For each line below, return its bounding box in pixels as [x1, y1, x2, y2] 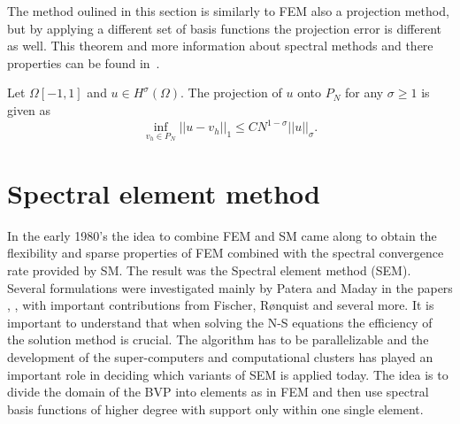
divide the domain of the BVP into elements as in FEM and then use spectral [7, 382, 429, 401]
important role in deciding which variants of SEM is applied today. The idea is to [7, 365, 448, 383]
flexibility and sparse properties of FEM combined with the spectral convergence [7, 243, 444, 262]
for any [344, 83, 384, 102]
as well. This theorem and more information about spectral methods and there [7, 36, 433, 55]
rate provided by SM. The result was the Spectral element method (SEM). [7, 261, 411, 279]
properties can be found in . [7, 53, 160, 72]
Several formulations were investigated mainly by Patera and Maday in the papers [7, 278, 453, 297]
